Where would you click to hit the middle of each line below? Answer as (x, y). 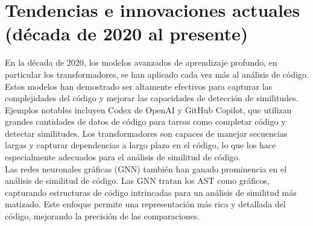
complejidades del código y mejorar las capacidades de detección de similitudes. (152, 98)
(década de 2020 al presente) (127, 33)
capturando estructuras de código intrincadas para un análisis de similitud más (151, 192)
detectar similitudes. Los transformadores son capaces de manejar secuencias (146, 133)
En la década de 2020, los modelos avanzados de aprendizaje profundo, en (141, 62)
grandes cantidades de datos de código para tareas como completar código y (145, 121)
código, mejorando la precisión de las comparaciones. (103, 216)
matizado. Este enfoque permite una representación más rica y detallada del (145, 204)
